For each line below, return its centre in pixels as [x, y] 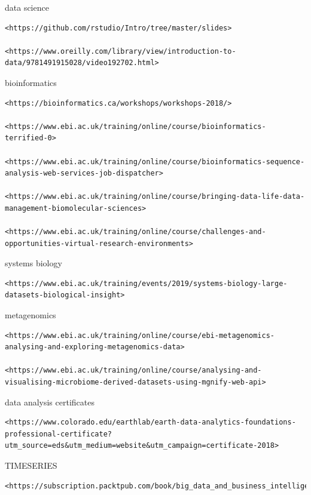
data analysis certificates [50, 402]
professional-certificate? [58, 434]
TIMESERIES [31, 465]
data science [27, 7]
